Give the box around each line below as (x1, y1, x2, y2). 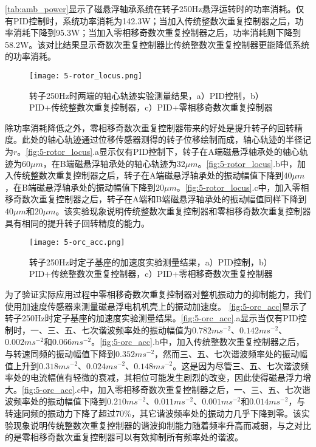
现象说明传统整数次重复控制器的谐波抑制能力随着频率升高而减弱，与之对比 (13, 418, 311, 431)
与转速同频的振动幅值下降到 (5, 347, 115, 360)
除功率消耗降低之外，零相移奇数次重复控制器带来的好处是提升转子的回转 (5, 121, 294, 134)
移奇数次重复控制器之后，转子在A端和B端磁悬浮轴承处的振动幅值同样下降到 (5, 193, 307, 205)
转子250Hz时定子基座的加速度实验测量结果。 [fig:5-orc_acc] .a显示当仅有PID (5, 312, 298, 324)
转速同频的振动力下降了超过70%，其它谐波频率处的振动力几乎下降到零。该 (5, 406, 301, 419)
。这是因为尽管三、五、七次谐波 (173, 359, 301, 372)
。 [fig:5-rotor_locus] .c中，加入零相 (176, 180, 309, 193)
